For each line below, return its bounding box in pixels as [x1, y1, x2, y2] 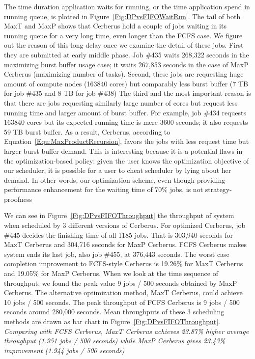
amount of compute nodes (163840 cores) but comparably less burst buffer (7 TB [4, 78, 248, 88]
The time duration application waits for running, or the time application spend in [4, 1, 250, 11]
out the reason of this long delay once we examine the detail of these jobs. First [4, 40, 244, 50]
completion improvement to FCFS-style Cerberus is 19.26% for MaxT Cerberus [4, 258, 243, 269]
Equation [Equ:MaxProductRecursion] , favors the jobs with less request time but [4, 136, 249, 146]
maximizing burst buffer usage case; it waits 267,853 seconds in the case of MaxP [4, 59, 249, 69]
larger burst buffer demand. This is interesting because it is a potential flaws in [4, 145, 243, 156]
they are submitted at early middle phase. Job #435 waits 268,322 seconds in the [4, 49, 249, 59]
